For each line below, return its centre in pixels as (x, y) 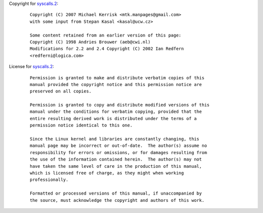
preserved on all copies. (61, 91)
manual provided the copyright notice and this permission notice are (116, 84)
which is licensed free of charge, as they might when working (107, 173)
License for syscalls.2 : (32, 67)
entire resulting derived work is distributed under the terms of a (113, 118)
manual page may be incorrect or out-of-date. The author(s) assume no (118, 146)
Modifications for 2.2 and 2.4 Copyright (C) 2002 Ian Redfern (107, 49)
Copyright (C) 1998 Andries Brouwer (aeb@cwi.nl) (90, 42)
